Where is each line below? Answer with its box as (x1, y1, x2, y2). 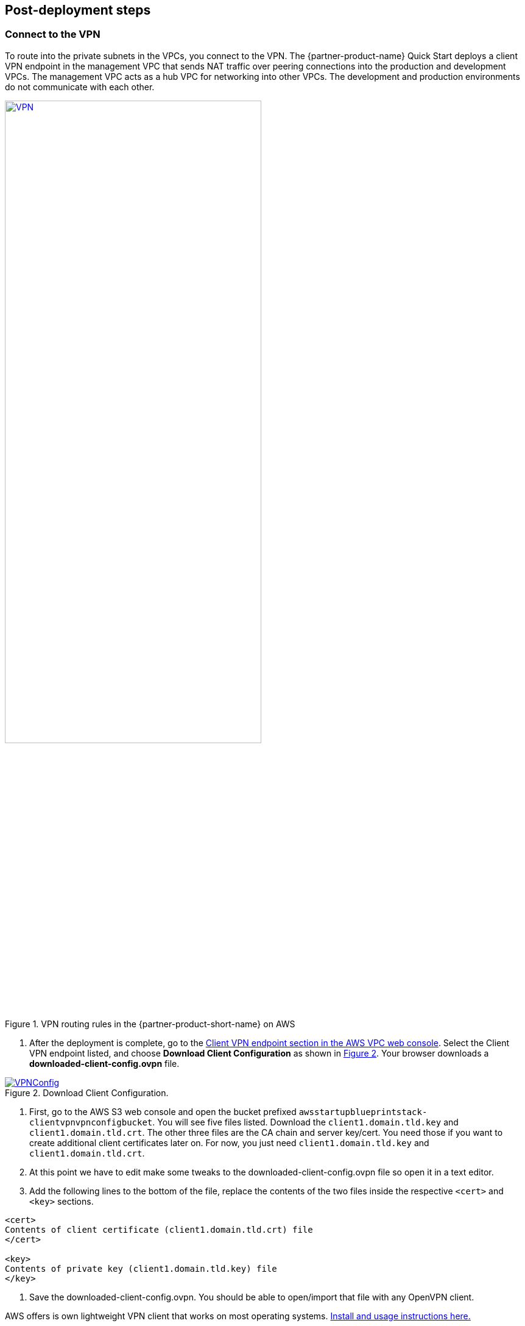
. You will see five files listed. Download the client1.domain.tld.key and (152, 1117, 459, 1128)
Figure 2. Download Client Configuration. (5, 1088, 169, 1099)
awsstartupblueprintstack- (298, 1107, 428, 1117)
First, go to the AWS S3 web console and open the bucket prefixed (29, 1107, 297, 1117)
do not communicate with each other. (5, 81, 155, 92)
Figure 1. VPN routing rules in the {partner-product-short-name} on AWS (5, 1019, 295, 1030)
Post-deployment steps (5, 2, 151, 18)
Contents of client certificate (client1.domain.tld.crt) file (5, 1225, 313, 1235)
